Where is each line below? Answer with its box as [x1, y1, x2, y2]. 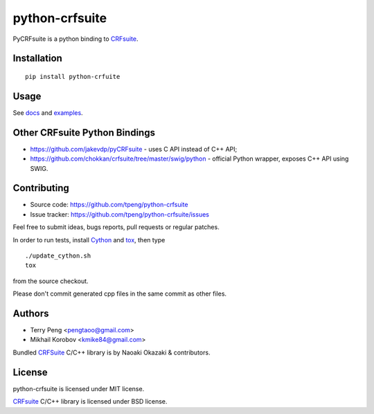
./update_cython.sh [25, 252, 91, 260]
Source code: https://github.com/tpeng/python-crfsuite [30, 201, 188, 209]
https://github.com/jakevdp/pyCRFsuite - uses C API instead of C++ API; [30, 145, 238, 153]
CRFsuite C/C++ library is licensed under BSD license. [12, 397, 168, 406]
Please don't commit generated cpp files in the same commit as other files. [12, 289, 227, 298]
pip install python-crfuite [25, 73, 121, 80]
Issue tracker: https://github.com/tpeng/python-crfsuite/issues [30, 210, 209, 218]
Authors [12, 308, 49, 319]
